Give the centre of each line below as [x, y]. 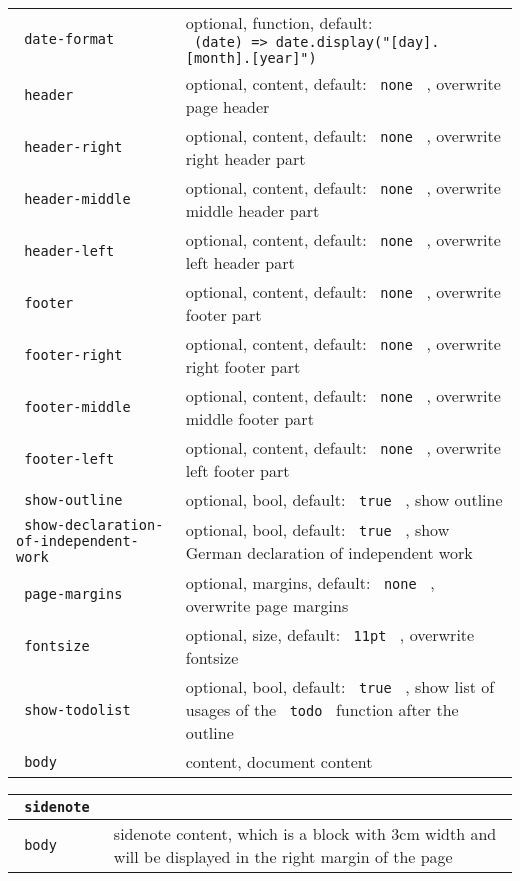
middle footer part [249, 418]
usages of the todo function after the [322, 709]
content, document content [279, 761]
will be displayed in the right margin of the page [283, 856]
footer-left [69, 459]
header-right [73, 147]
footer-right [73, 355]
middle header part [252, 210]
